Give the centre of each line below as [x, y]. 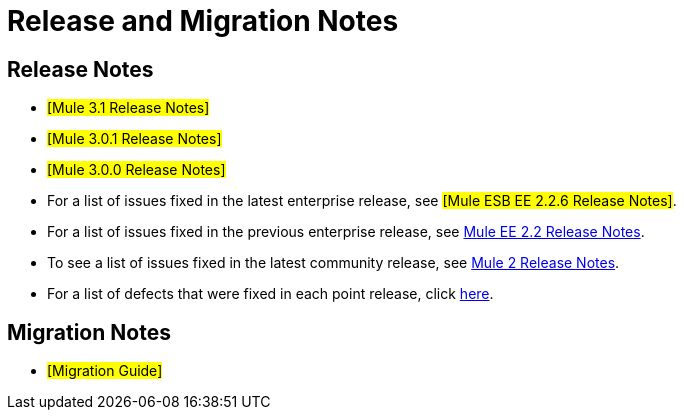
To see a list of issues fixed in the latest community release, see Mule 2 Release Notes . [333, 263]
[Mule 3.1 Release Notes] [128, 108]
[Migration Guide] [105, 371]
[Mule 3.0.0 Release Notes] [136, 170]
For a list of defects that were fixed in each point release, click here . [270, 294]
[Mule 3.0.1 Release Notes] [134, 139]
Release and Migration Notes [203, 21]
